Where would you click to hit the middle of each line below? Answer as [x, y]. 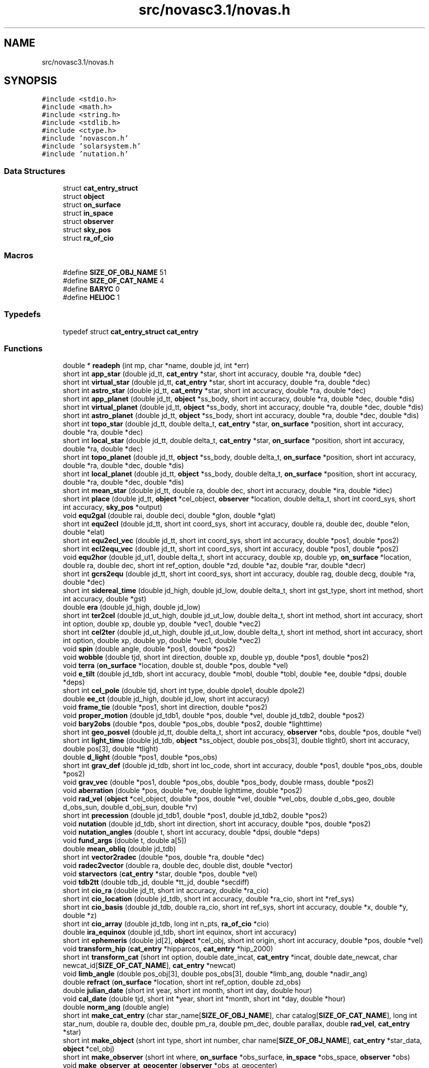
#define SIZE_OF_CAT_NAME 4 [114, 280]
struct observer [88, 222]
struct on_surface [92, 205]
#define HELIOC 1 [91, 297]
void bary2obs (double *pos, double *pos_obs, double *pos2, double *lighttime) [192, 724]
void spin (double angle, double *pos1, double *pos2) [149, 649]
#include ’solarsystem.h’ [91, 146]
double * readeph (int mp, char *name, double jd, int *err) [156, 366]
